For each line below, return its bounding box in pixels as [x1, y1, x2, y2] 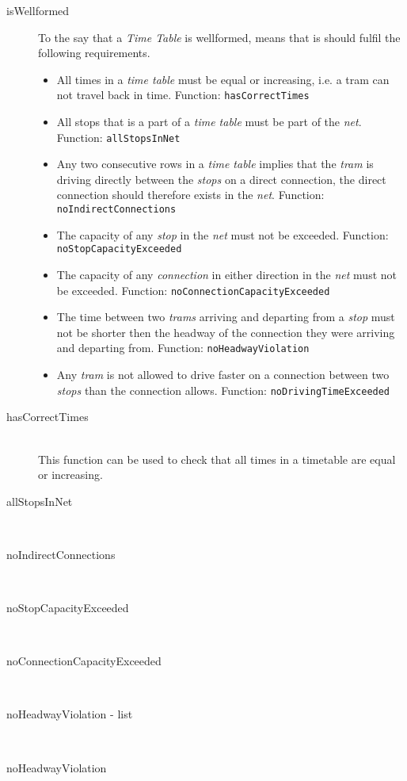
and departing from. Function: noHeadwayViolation [56, 339, 310, 356]
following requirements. [38, 44, 150, 61]
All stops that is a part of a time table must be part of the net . [56, 113, 362, 130]
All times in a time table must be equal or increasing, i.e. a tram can [56, 71, 390, 87]
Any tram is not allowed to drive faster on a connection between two [56, 366, 390, 383]
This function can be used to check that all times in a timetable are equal [38, 450, 396, 467]
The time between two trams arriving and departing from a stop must [56, 308, 395, 325]
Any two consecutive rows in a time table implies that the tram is [56, 155, 374, 172]
